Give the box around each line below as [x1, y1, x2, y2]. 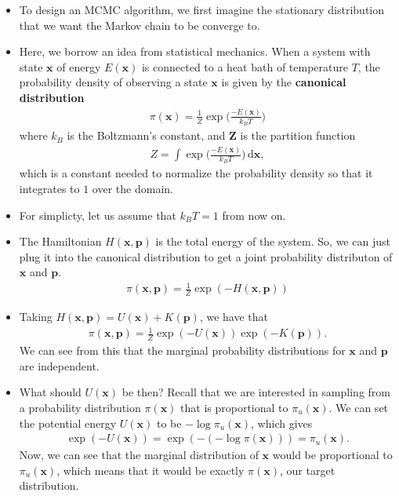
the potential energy [19, 414, 117, 431]
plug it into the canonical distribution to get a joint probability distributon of [19, 248, 393, 264]
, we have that [199, 308, 268, 325]
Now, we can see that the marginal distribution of [19, 447, 259, 463]
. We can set [328, 399, 389, 415]
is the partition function [240, 127, 356, 144]
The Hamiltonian [19, 233, 102, 250]
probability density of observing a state [19, 74, 208, 90]
